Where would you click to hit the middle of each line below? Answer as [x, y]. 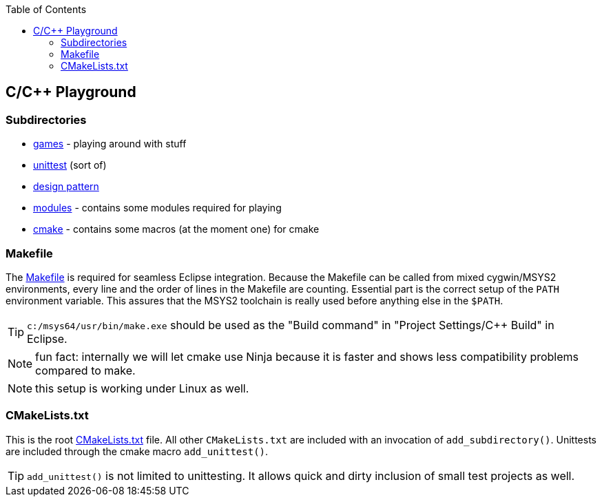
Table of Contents [46, 9]
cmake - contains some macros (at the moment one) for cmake [176, 229]
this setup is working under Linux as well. [142, 388]
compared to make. [85, 370]
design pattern [66, 187]
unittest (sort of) [70, 165]
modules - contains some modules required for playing [157, 208]
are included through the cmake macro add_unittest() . [137, 451]
